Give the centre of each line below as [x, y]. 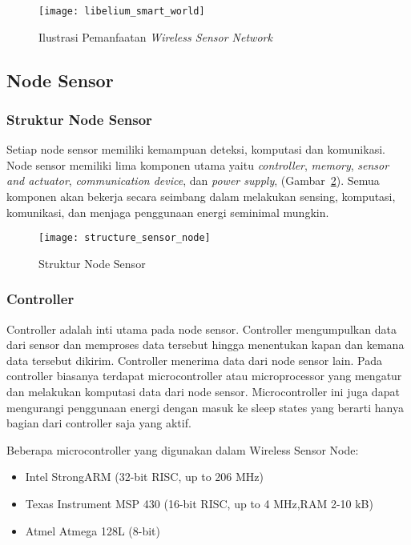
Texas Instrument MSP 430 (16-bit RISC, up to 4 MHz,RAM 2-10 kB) [199, 504]
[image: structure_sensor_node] [125, 238]
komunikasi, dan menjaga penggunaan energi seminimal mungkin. [168, 212]
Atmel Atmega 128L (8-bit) [93, 530]
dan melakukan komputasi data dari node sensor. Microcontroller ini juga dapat [203, 392]
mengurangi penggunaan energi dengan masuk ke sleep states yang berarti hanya [205, 407]
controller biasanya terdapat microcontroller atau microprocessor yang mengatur [204, 376]
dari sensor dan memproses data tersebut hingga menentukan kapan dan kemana [205, 345]
